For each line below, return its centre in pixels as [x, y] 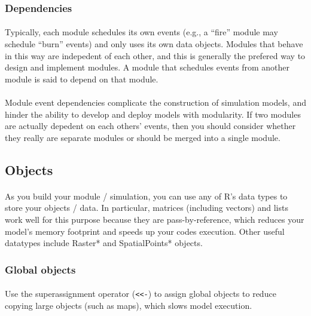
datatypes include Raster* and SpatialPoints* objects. [104, 243]
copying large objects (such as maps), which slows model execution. [129, 305]
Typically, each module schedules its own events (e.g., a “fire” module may [141, 32]
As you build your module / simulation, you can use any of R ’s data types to [146, 196]
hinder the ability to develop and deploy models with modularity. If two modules [153, 114]
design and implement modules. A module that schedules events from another [147, 67]
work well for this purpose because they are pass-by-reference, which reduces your [155, 219]
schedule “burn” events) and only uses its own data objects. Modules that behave [154, 44]
